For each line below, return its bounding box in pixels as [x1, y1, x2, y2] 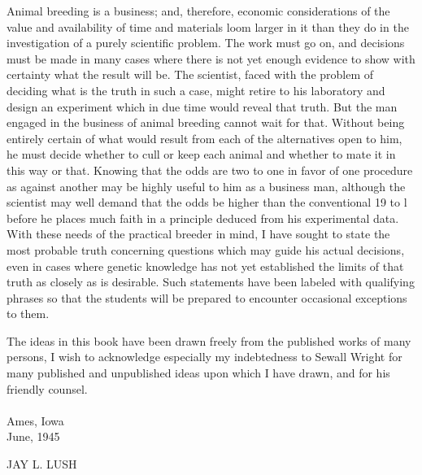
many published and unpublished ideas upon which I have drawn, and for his [7, 364, 390, 381]
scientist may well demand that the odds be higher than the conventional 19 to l [7, 194, 407, 211]
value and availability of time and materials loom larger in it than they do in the [7, 18, 409, 35]
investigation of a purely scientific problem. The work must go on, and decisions [7, 34, 405, 51]
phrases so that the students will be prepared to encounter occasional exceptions [7, 289, 407, 306]
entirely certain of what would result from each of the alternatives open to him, [7, 129, 402, 146]
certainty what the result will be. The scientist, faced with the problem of [7, 66, 374, 83]
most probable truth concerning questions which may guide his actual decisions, [7, 241, 405, 258]
